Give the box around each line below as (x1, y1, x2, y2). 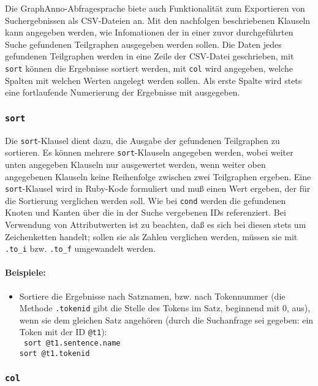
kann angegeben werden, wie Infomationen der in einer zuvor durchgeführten (5, 26, 293, 39)
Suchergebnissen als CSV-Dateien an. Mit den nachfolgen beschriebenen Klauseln (5, 13, 311, 26)
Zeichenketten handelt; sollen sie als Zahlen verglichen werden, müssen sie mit (5, 230, 298, 243)
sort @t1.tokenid (19, 349, 90, 358)
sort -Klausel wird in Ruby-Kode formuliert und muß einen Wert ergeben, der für (5, 182, 311, 195)
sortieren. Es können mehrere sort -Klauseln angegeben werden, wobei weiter (5, 146, 293, 159)
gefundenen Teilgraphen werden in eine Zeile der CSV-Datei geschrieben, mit (5, 50, 294, 62)
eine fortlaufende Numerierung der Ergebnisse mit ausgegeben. (5, 86, 240, 99)
